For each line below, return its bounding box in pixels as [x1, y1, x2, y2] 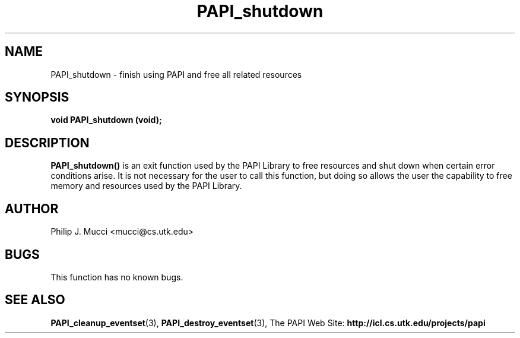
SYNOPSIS [5, 90, 69, 105]
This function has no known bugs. [50, 271, 183, 282]
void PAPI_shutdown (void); [50, 115, 162, 125]
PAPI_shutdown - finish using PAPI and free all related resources [50, 69, 302, 80]
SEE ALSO [5, 292, 65, 308]
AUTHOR [5, 201, 59, 216]
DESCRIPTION [5, 135, 90, 150]
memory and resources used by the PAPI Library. [50, 181, 242, 191]
